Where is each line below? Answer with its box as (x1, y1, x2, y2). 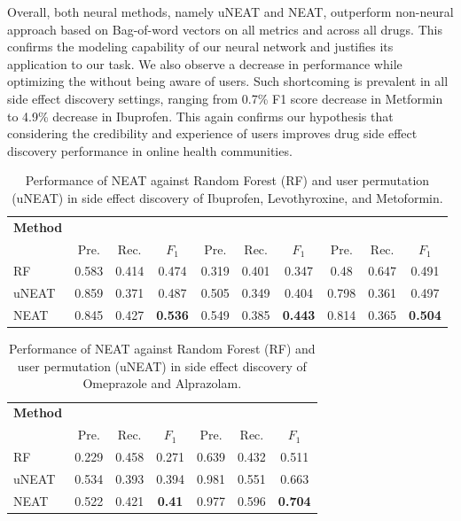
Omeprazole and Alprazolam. (82, 374, 242, 393)
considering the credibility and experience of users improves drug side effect (7, 124, 418, 143)
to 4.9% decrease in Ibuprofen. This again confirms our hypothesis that (7, 106, 394, 125)
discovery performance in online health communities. (7, 141, 293, 159)
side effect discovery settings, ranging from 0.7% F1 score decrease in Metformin (7, 89, 443, 107)
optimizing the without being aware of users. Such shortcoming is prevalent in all (7, 72, 449, 90)
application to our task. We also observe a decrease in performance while (7, 54, 402, 73)
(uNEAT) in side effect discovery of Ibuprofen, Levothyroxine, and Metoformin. (12, 188, 443, 206)
